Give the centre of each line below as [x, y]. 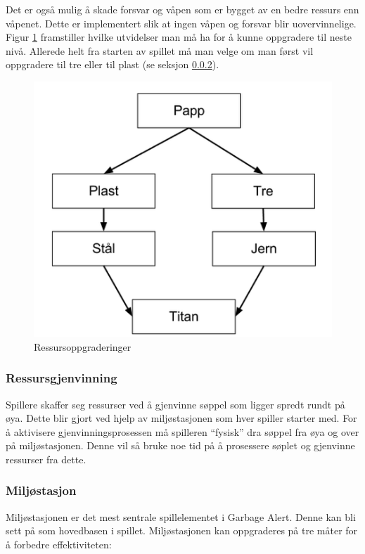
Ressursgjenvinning [62, 378]
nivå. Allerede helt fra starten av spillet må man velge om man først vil [160, 50]
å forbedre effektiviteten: [59, 544]
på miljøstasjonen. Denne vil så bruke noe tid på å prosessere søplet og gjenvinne [180, 445]
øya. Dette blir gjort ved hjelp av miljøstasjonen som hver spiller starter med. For [181, 418]
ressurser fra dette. [46, 459]
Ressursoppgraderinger [83, 346]
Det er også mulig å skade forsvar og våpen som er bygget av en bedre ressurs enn [182, 9]
